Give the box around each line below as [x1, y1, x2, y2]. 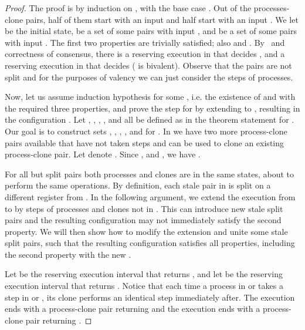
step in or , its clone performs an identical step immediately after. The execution [5, 291, 295, 303]
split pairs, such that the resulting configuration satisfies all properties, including [5, 237, 295, 249]
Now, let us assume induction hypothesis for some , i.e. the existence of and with [5, 90, 296, 103]
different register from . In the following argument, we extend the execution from [5, 190, 296, 203]
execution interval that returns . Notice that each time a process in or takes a [5, 280, 283, 292]
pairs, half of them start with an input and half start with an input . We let [25, 13, 299, 25]
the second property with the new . [5, 248, 131, 260]
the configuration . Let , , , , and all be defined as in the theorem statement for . [5, 113, 294, 126]
